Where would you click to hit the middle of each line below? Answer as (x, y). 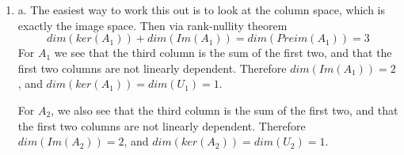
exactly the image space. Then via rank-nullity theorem (152, 25)
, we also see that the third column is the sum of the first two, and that (225, 110)
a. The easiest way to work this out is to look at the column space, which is (201, 9)
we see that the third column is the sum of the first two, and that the (223, 53)
